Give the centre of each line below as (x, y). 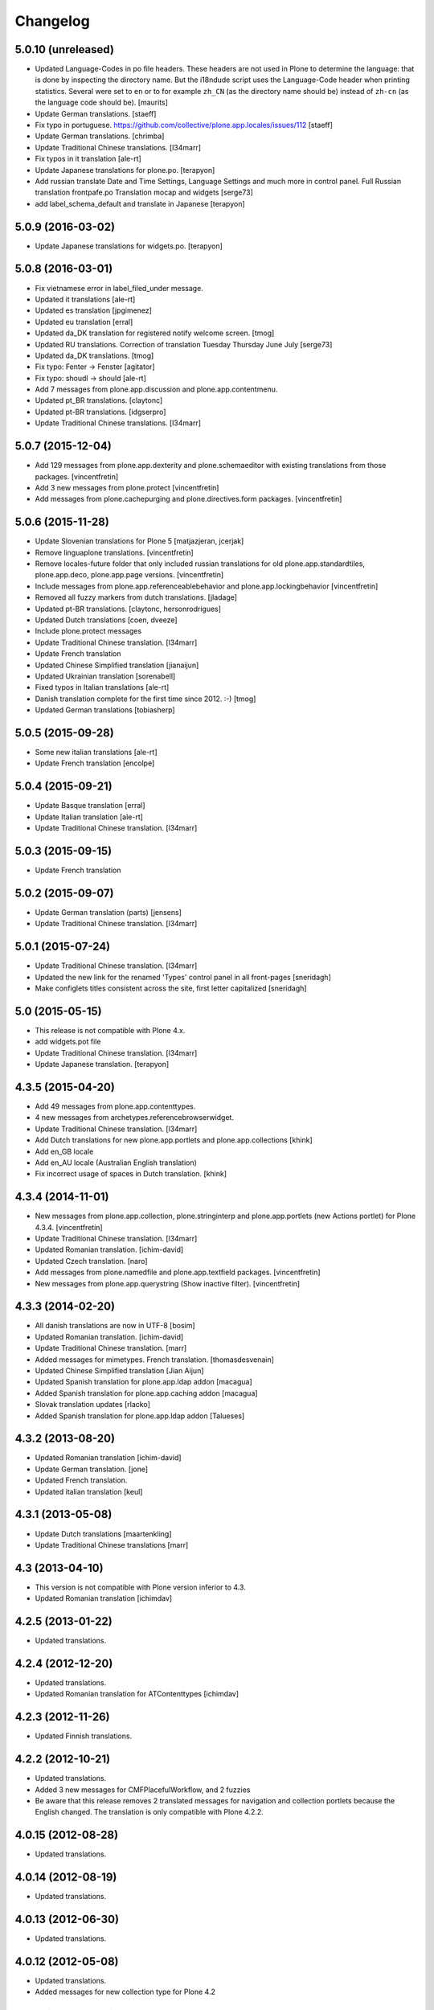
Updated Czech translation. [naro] (91, 1261)
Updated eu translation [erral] (84, 322)
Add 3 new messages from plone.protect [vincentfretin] (127, 487)
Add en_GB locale (64, 1151)
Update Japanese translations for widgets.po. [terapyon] (129, 246)
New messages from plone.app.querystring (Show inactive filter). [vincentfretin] (168, 1283)
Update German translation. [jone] (92, 1469)
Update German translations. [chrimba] (100, 136)
